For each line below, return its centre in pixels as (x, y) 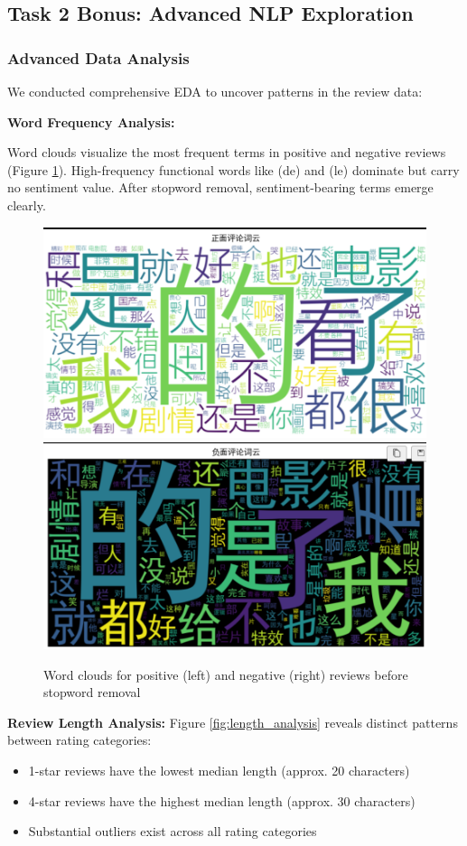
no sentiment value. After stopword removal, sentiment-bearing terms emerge (220, 187)
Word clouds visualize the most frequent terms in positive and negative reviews (227, 152)
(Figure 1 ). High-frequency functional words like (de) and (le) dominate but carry (233, 169)
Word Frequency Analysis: (91, 121)
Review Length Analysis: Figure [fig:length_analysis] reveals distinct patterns (233, 722)
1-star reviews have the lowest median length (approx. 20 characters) (219, 770)
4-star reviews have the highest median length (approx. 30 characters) (222, 800)
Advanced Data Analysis (98, 57)
